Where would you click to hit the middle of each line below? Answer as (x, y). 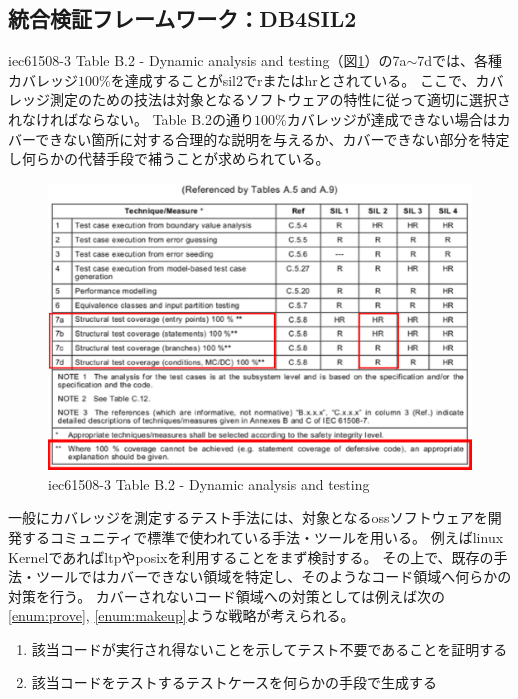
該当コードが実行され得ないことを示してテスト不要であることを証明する (269, 648)
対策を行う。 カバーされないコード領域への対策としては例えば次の (227, 595)
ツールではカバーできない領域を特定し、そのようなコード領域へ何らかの (273, 576)
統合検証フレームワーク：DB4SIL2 (182, 18)
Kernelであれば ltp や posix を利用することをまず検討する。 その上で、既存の (251, 556)
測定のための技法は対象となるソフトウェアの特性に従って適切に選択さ (280, 99)
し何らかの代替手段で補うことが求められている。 (169, 158)
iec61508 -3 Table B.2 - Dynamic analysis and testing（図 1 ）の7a (207, 60)
